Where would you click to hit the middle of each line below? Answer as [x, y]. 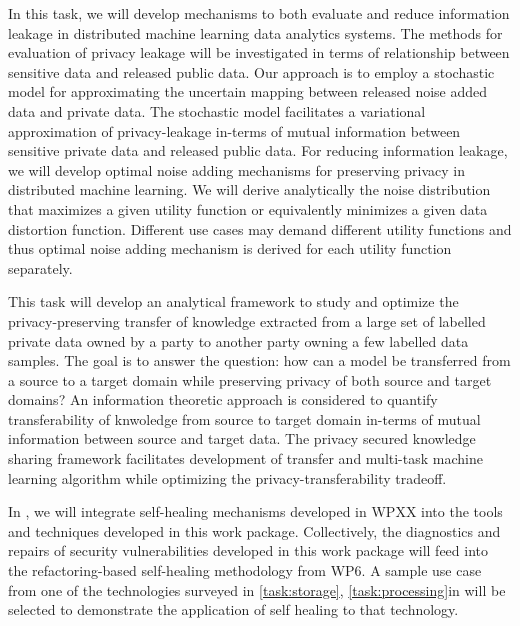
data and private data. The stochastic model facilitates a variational [217, 110]
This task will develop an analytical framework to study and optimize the [233, 301]
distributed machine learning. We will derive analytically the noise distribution [249, 189]
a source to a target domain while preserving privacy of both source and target [250, 379]
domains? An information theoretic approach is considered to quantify [223, 399]
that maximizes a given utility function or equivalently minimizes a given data [248, 208]
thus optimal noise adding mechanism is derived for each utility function [230, 248]
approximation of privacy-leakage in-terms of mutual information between [234, 130]
